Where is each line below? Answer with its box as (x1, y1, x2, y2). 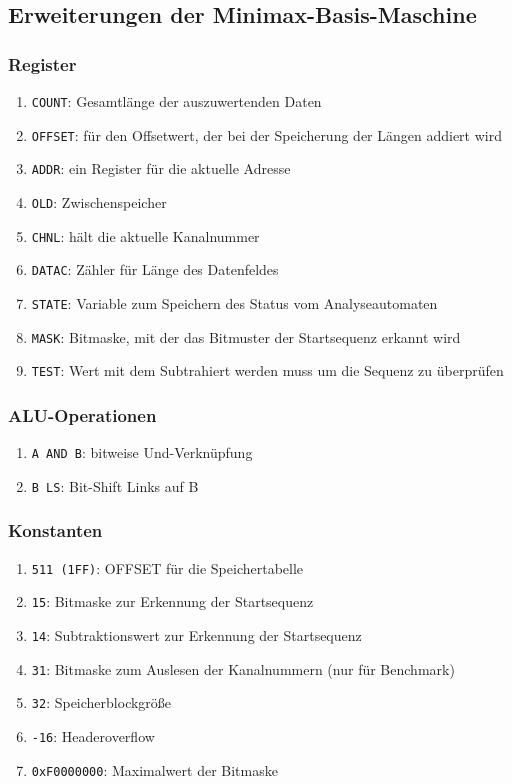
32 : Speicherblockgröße (31, 692, 172, 713)
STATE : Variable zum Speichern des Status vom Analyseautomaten (31, 292, 438, 313)
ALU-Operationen (8, 402, 157, 427)
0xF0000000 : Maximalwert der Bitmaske (31, 759, 278, 780)
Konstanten (8, 518, 103, 543)
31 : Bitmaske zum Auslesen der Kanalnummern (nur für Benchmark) (31, 658, 455, 679)
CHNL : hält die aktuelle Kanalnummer (31, 225, 260, 246)
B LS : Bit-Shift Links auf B (31, 475, 199, 496)
